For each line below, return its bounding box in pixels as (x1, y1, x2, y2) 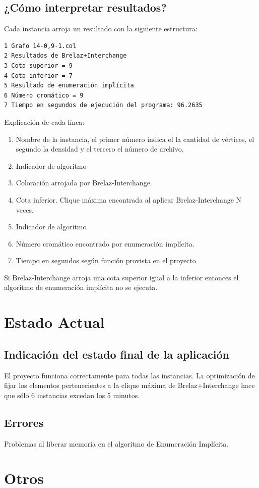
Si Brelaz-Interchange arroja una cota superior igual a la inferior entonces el (4, 272, 239, 282)
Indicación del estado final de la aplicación (4, 346, 229, 362)
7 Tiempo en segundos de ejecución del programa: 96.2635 (4, 102, 203, 109)
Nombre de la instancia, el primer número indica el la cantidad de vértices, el (16, 133, 254, 144)
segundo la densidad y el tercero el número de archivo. (16, 143, 184, 154)
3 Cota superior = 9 (4, 62, 73, 69)
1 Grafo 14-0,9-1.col (4, 42, 77, 50)
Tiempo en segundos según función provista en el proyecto (16, 255, 196, 266)
